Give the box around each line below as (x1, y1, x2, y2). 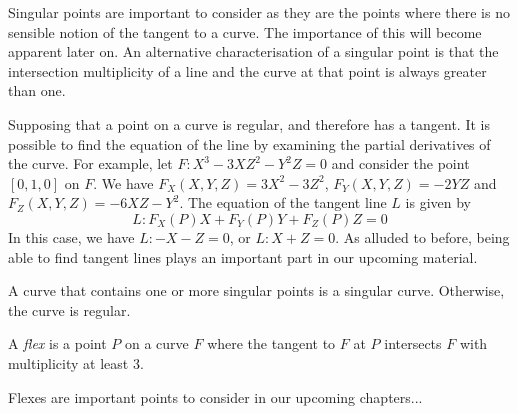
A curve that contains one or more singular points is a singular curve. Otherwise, (8, 280, 505, 301)
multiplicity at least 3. (8, 352, 144, 373)
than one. (8, 80, 66, 101)
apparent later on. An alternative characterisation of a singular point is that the (8, 41, 499, 62)
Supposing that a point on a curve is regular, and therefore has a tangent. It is (8, 113, 490, 134)
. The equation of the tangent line (179, 192, 387, 213)
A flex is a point (8, 333, 107, 354)
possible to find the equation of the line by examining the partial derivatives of (8, 133, 491, 154)
